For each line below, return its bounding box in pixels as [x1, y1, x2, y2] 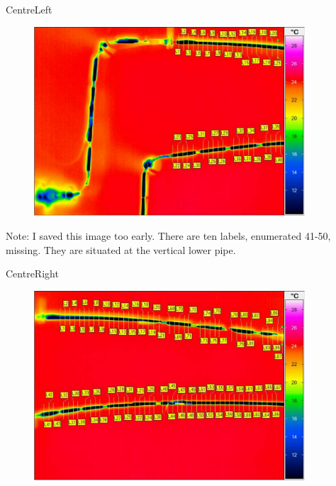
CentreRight [6, 266, 59, 281]
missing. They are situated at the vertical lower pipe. [6, 242, 236, 257]
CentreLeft [6, 2, 52, 16]
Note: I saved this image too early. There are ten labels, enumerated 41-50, [6, 228, 331, 243]
